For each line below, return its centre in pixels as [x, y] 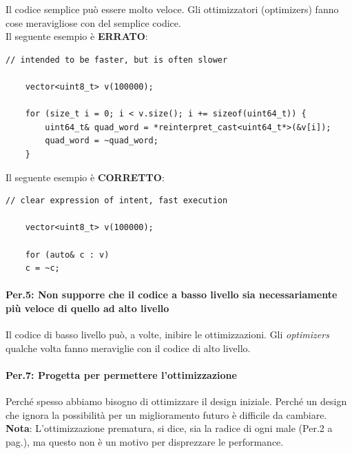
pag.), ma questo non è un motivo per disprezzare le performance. [145, 441]
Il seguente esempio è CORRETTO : [85, 177]
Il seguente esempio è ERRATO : [77, 36]
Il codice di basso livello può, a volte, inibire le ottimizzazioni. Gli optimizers [167, 334]
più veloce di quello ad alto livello [87, 308]
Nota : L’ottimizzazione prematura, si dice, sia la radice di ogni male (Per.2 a [169, 428]
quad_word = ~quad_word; [102, 141]
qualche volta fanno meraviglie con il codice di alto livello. [128, 348]
